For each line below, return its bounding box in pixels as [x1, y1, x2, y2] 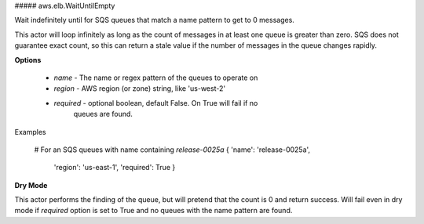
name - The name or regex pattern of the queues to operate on [53, 73, 258, 82]
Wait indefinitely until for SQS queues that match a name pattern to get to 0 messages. [14, 16, 294, 25]
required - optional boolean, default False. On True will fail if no [53, 98, 258, 107]
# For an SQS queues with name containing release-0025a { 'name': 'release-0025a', [34, 145, 310, 154]
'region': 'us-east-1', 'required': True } [53, 163, 176, 172]
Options [14, 55, 42, 64]
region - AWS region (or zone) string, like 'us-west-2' [53, 84, 226, 93]
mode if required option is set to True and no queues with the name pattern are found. [14, 206, 293, 215]
